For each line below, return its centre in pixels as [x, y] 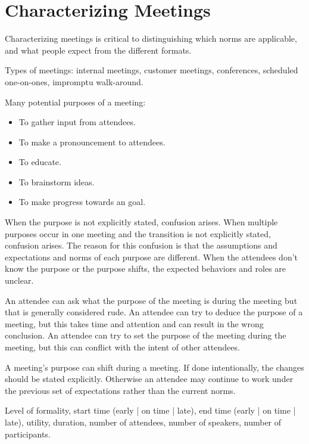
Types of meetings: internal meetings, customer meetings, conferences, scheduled [152, 70]
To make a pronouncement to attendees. [92, 142]
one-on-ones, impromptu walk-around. [74, 81]
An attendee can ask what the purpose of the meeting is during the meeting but [151, 300]
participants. [28, 434]
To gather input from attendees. [77, 122]
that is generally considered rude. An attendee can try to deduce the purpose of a [154, 312]
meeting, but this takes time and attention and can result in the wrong [134, 323]
